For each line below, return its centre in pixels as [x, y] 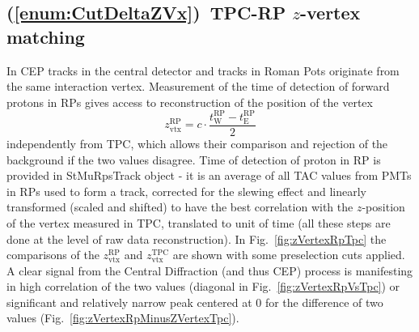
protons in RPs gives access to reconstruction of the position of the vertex [190, 102]
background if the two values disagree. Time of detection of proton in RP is [194, 159]
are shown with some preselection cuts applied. [289, 255]
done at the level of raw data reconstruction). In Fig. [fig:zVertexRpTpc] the [197, 238]
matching [46, 36]
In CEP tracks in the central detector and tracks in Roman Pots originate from [203, 70]
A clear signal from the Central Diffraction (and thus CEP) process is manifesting [210, 270]
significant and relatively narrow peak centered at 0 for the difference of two [195, 302]
